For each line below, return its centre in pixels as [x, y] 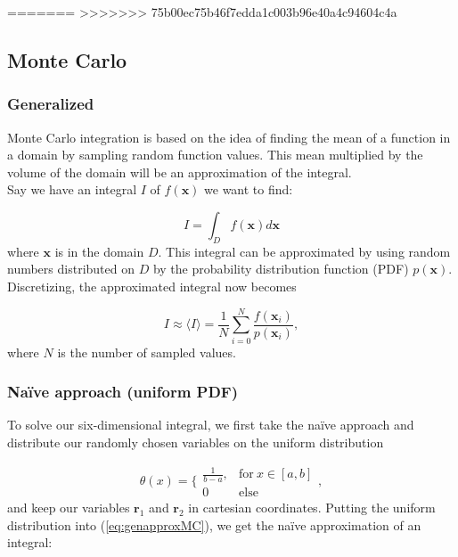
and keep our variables [69, 508]
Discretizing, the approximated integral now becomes [152, 286]
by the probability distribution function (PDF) [281, 269]
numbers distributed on [71, 269]
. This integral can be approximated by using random [304, 251]
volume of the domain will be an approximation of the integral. [180, 172]
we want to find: [249, 189]
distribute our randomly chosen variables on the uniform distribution [196, 442]
